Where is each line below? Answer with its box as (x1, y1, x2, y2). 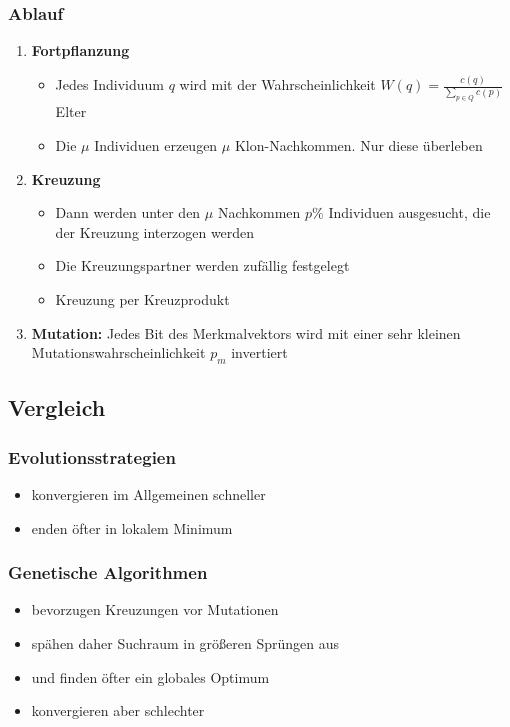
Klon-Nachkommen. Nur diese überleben (234, 134, 483, 155)
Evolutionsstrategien (8, 444, 176, 469)
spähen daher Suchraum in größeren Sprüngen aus (31, 632, 340, 653)
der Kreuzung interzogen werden (55, 221, 255, 242)
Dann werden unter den (55, 202, 201, 223)
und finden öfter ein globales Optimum (31, 666, 270, 687)
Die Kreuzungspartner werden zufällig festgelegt (55, 255, 350, 276)
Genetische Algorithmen (8, 560, 208, 585)
